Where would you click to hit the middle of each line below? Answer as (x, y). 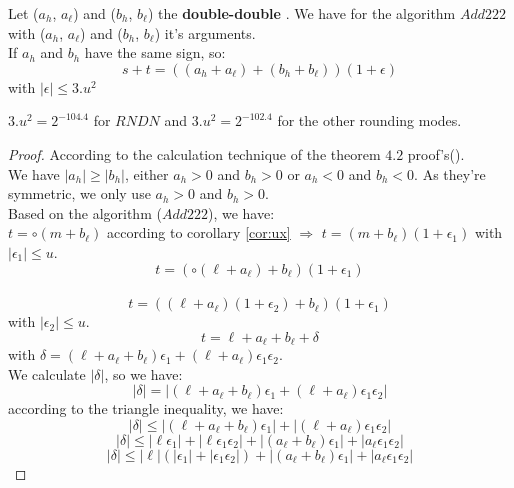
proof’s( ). (436, 153)
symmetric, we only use (79, 193)
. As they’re (450, 173)
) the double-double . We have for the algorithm (301, 13)
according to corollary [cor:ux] (198, 232)
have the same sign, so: (155, 52)
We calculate (47, 373)
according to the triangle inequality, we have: (146, 408)
